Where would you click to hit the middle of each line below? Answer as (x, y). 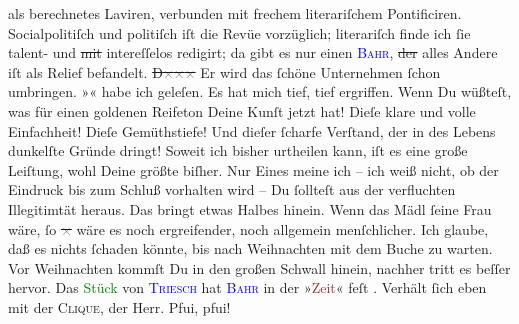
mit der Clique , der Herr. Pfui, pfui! (119, 306)
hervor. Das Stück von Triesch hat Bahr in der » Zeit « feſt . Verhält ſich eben (247, 287)
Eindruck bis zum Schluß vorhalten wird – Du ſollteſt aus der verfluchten (232, 189)
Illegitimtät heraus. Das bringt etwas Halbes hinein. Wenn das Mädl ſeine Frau (250, 208)
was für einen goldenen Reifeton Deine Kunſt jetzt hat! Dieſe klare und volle (242, 110)
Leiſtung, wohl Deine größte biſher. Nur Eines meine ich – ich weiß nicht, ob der (253, 169)
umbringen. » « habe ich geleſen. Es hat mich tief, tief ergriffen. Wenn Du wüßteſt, (260, 91)
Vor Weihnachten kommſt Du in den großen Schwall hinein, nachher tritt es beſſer (259, 267)
